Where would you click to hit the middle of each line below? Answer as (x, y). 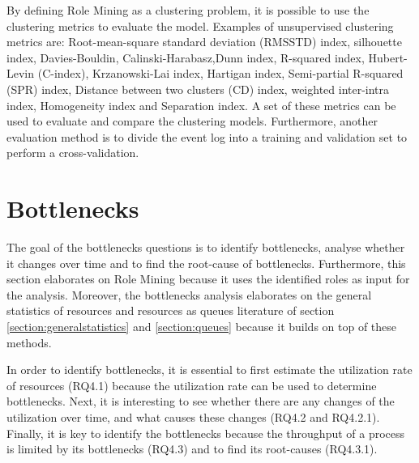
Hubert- (388, 57)
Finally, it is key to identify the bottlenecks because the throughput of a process (206, 433)
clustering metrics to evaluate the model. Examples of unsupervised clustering (200, 25)
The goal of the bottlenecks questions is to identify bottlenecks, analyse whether (206, 247)
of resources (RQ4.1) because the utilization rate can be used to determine (192, 385)
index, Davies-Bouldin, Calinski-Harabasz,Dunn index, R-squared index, (186, 57)
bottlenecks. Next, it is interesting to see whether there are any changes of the (201, 401)
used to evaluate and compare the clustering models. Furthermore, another (192, 121)
